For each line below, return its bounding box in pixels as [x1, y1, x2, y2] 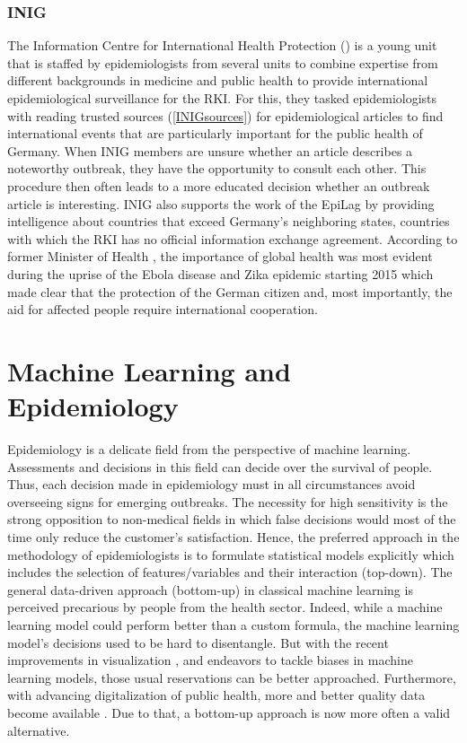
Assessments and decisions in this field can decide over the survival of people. [7, 457, 433, 476]
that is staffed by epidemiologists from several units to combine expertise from [7, 53, 438, 72]
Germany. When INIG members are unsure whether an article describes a [7, 141, 413, 160]
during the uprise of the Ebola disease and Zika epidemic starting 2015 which [7, 264, 434, 283]
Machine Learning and [7, 352, 291, 389]
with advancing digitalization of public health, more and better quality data [7, 686, 426, 704]
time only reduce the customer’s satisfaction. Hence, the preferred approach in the [7, 528, 460, 546]
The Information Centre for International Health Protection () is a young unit [7, 36, 437, 55]
